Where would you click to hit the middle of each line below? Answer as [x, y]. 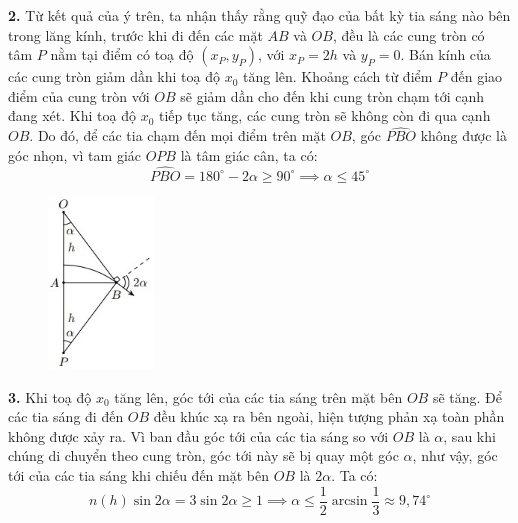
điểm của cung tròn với [79, 95]
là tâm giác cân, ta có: [249, 154]
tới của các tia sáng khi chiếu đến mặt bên [139, 474]
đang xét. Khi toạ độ [72, 115]
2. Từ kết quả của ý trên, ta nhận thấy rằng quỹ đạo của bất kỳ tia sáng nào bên [259, 15]
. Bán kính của [445, 54]
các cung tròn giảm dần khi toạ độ [114, 76]
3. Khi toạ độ [50, 396]
